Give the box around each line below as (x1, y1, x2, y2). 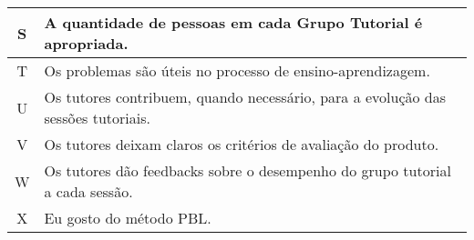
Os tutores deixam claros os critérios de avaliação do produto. (44, 134, 439, 155)
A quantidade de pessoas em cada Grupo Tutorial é (44, 12, 423, 33)
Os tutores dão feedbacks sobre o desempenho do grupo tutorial (44, 160, 451, 181)
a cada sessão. (44, 181, 133, 202)
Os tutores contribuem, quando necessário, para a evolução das (44, 86, 447, 107)
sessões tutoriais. (44, 107, 150, 128)
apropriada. (44, 33, 129, 54)
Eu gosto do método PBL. (44, 207, 211, 228)
